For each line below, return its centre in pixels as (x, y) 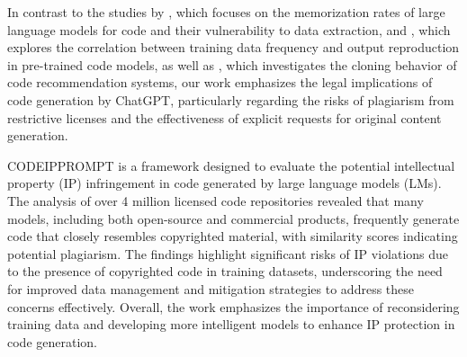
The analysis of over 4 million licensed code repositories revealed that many (216, 200)
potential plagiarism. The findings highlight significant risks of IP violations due (228, 253)
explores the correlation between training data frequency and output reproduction (233, 47)
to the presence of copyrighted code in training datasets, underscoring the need (225, 271)
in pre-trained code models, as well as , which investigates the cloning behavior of (232, 64)
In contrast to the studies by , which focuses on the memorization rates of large (226, 12)
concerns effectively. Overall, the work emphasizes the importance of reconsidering (233, 306)
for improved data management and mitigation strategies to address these (211, 288)
